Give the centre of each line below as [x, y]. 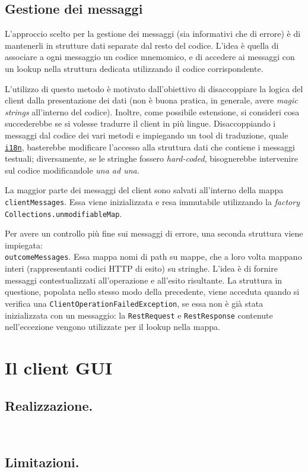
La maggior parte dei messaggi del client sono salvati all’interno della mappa [144, 190]
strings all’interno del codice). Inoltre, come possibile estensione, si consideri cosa [152, 111]
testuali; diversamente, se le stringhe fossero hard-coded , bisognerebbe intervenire [151, 158]
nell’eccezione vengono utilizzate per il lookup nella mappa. [112, 327]
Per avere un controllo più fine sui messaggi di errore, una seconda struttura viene [154, 233]
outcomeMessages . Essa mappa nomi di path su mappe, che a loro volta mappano [153, 257]
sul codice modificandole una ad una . [72, 170]
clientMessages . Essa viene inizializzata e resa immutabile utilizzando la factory [152, 201]
